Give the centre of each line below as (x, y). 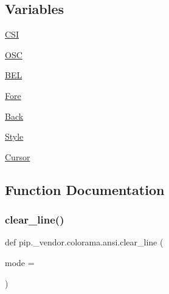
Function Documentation (85, 189)
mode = (20, 262)
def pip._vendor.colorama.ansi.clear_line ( (84, 242)
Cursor (18, 156)
